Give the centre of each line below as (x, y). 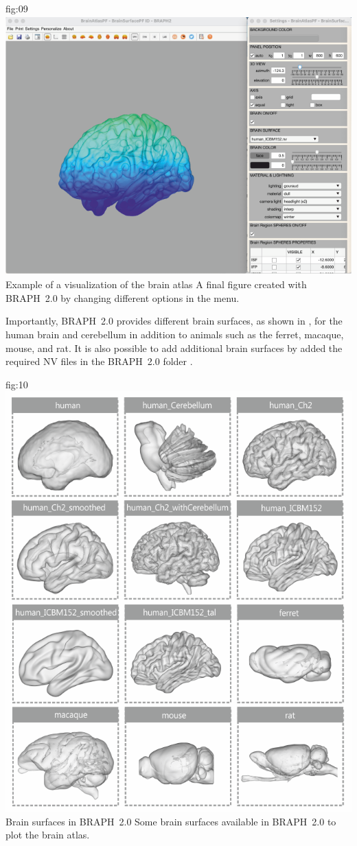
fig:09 (17, 8)
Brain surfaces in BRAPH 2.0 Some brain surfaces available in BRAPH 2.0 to (171, 821)
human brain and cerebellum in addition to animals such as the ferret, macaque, (175, 334)
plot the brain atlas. (48, 835)
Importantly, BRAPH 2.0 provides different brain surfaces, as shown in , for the (174, 321)
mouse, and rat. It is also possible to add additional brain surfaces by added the (174, 348)
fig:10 (17, 384)
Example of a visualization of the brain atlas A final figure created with (156, 284)
